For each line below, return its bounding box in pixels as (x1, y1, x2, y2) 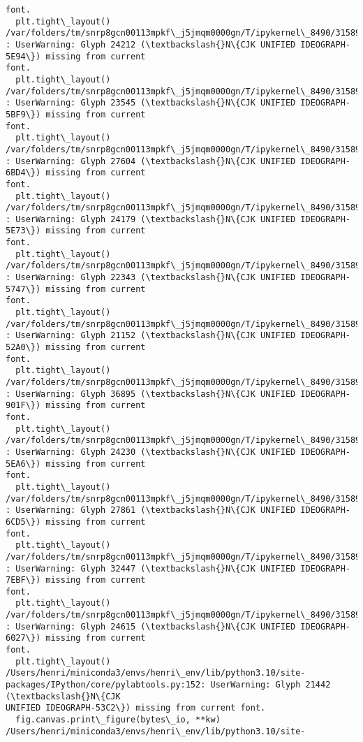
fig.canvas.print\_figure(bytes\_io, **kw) (15, 715, 221, 725)
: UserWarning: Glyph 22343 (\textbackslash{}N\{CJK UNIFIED (6, 272, 296, 283)
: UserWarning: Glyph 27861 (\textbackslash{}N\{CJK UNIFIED (6, 505, 296, 516)
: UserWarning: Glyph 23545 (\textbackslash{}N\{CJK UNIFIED (6, 98, 296, 108)
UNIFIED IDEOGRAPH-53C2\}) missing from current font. (6, 703, 266, 713)
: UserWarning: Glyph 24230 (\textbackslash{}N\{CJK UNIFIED (6, 446, 296, 457)
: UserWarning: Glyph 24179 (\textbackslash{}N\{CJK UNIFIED (6, 214, 296, 224)
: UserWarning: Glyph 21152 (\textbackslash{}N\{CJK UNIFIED (6, 330, 296, 341)
